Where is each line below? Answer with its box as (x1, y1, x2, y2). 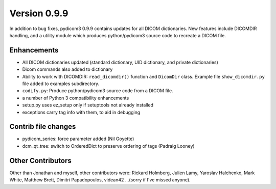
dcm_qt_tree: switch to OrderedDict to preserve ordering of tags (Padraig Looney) (22, 143, 195, 149)
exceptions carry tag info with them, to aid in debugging (22, 109, 141, 115)
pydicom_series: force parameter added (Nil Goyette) (22, 136, 134, 142)
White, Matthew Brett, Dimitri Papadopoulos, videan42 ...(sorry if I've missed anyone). (9, 177, 191, 183)
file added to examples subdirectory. (22, 80, 100, 87)
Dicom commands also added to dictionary (22, 66, 113, 72)
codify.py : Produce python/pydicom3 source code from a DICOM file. (22, 88, 173, 94)
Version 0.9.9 (9, 8, 68, 19)
